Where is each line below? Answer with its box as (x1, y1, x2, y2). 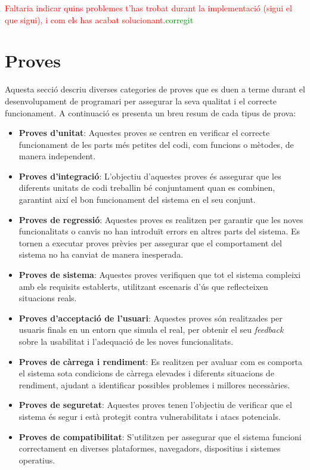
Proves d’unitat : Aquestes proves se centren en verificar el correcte (18, 126, 270, 139)
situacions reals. (18, 292, 77, 304)
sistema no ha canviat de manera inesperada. (18, 248, 184, 261)
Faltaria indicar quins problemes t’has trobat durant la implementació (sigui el (5, 2, 292, 14)
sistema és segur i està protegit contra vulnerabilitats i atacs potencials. (18, 410, 281, 422)
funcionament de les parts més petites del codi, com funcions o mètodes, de (18, 138, 294, 150)
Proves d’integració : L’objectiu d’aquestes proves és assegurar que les (18, 169, 281, 182)
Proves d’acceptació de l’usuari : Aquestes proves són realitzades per (18, 311, 283, 324)
